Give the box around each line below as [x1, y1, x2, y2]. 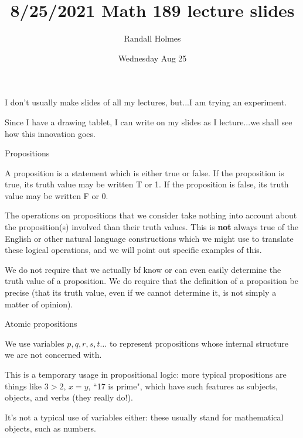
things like [5, 379, 42, 392]
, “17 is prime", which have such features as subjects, [88, 379, 278, 392]
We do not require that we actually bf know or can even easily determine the [5, 263, 281, 275]
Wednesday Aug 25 [118, 52, 187, 64]
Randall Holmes [124, 32, 181, 45]
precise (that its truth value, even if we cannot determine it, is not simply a [5, 286, 277, 299]
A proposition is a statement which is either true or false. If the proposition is [5, 166, 284, 179]
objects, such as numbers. [5, 422, 96, 434]
